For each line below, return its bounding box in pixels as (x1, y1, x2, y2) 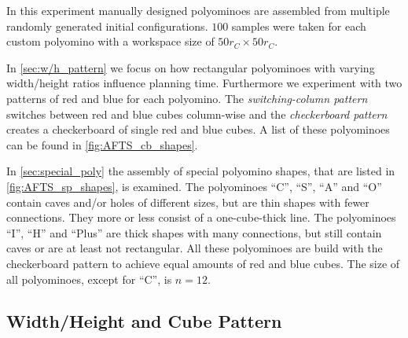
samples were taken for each (231, 17, 366, 34)
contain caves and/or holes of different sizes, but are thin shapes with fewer (6, 193, 369, 210)
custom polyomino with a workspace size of (6, 33, 215, 50)
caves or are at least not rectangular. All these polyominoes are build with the (6, 240, 383, 256)
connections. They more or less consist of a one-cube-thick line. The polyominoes (6, 209, 396, 226)
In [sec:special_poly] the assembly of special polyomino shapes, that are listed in (6, 163, 395, 179)
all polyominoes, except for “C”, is (6, 270, 172, 287)
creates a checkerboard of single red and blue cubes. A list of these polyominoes (6, 121, 390, 138)
